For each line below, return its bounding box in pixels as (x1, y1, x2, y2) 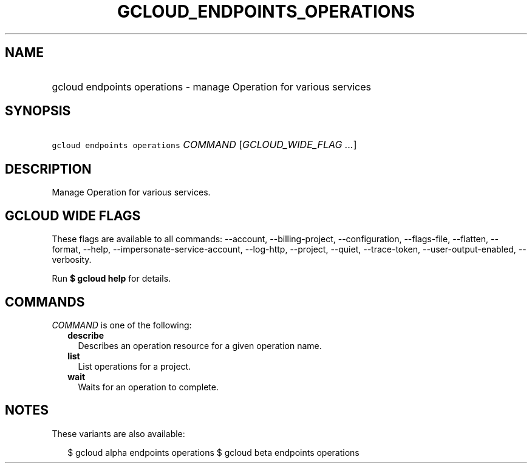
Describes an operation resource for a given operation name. (78, 340, 322, 351)
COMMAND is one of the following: (52, 319, 192, 330)
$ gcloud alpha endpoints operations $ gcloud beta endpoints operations (67, 447, 360, 458)
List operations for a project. (78, 361, 191, 371)
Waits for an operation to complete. (78, 381, 219, 392)
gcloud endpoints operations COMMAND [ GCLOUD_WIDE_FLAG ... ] (52, 138, 357, 151)
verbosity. (52, 254, 92, 265)
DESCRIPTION (5, 161, 92, 177)
